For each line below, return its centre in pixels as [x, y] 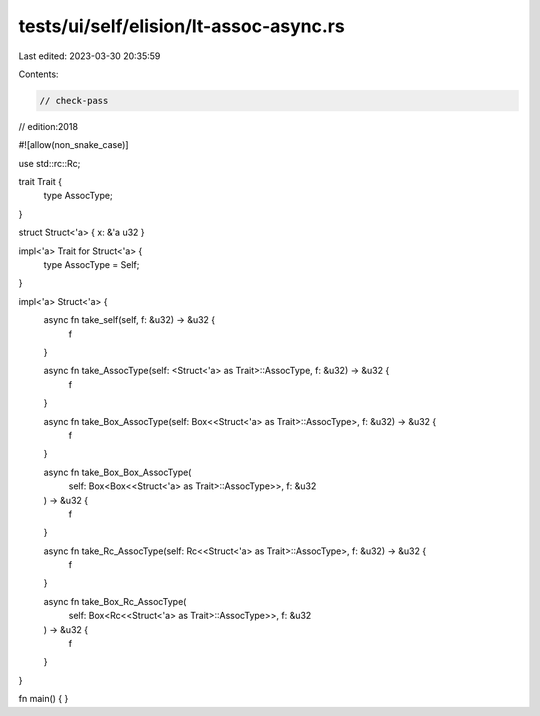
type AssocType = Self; [91, 265]
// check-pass [74, 100]
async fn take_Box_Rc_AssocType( [115, 601]
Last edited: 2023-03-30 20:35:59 [89, 56]
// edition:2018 [48, 126]
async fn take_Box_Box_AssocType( [117, 472]
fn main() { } [43, 699]
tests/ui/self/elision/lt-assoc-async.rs [181, 26]
